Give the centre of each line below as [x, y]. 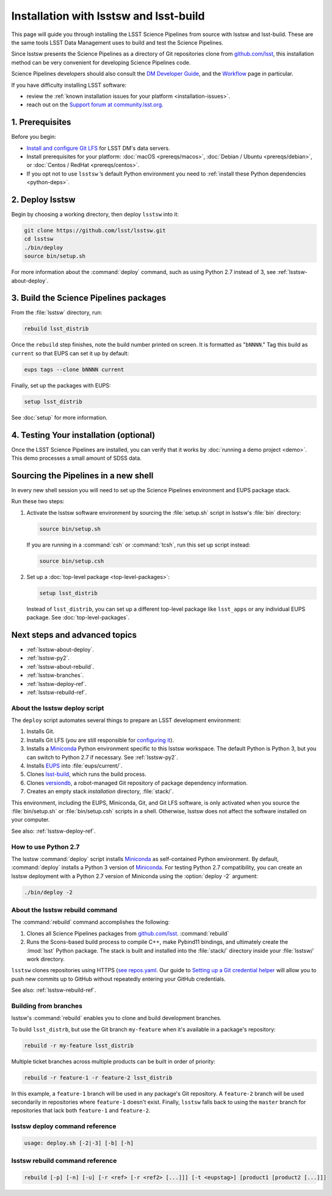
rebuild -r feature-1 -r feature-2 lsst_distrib [98, 1077]
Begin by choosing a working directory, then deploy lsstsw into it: [95, 215]
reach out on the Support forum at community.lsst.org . [95, 105]
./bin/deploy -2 [49, 892]
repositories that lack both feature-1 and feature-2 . [81, 1110]
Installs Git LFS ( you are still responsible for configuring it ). [100, 740]
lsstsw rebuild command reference [64, 1161]
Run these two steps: [38, 501]
